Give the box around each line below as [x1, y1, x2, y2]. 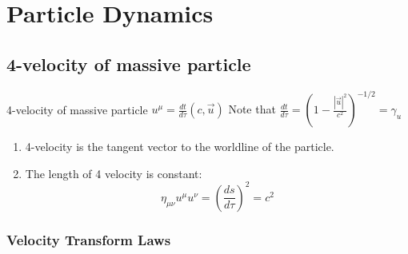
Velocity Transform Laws [6, 229, 171, 249]
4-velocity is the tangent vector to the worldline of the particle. [25, 138, 334, 155]
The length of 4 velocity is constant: [25, 165, 202, 181]
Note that [228, 101, 276, 117]
